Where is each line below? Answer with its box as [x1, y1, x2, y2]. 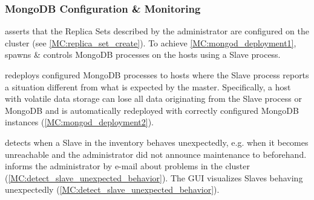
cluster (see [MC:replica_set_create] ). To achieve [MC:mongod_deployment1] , [5, 36, 296, 49]
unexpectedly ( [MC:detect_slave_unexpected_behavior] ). [5, 183, 220, 196]
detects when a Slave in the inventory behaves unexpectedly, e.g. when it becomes [5, 136, 309, 148]
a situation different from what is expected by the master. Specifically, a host [5, 80, 291, 93]
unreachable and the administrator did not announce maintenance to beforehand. [5, 148, 307, 160]
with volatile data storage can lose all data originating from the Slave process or [5, 92, 302, 105]
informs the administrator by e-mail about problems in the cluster [5, 160, 250, 172]
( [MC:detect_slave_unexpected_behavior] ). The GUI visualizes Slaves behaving [5, 171, 303, 184]
